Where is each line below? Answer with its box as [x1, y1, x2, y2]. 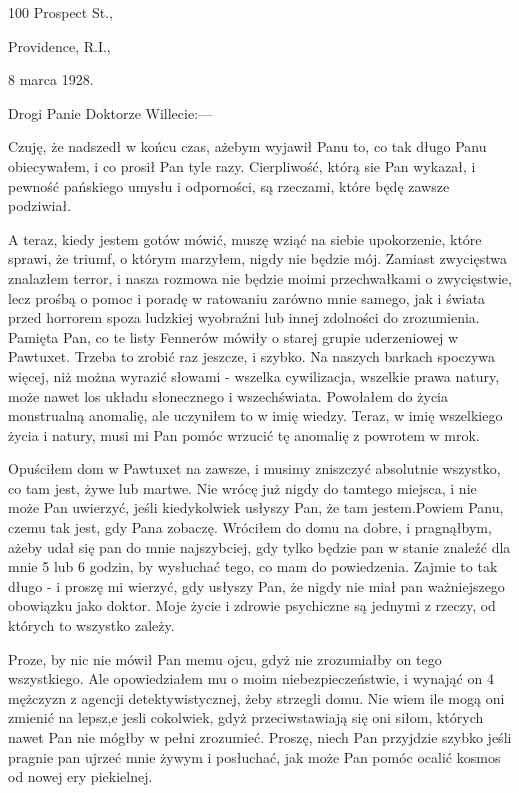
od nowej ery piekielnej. [8, 766, 153, 787]
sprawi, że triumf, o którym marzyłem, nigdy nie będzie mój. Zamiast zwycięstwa [8, 248, 507, 269]
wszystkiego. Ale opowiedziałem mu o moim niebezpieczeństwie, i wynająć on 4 [8, 668, 494, 689]
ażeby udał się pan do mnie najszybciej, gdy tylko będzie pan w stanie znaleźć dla [8, 536, 511, 557]
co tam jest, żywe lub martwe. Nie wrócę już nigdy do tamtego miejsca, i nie [8, 477, 477, 498]
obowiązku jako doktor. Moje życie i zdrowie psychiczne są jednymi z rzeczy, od [8, 595, 496, 616]
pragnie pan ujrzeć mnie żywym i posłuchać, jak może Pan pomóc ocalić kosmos [8, 746, 501, 767]
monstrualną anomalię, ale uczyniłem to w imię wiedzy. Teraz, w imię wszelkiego [8, 405, 503, 426]
